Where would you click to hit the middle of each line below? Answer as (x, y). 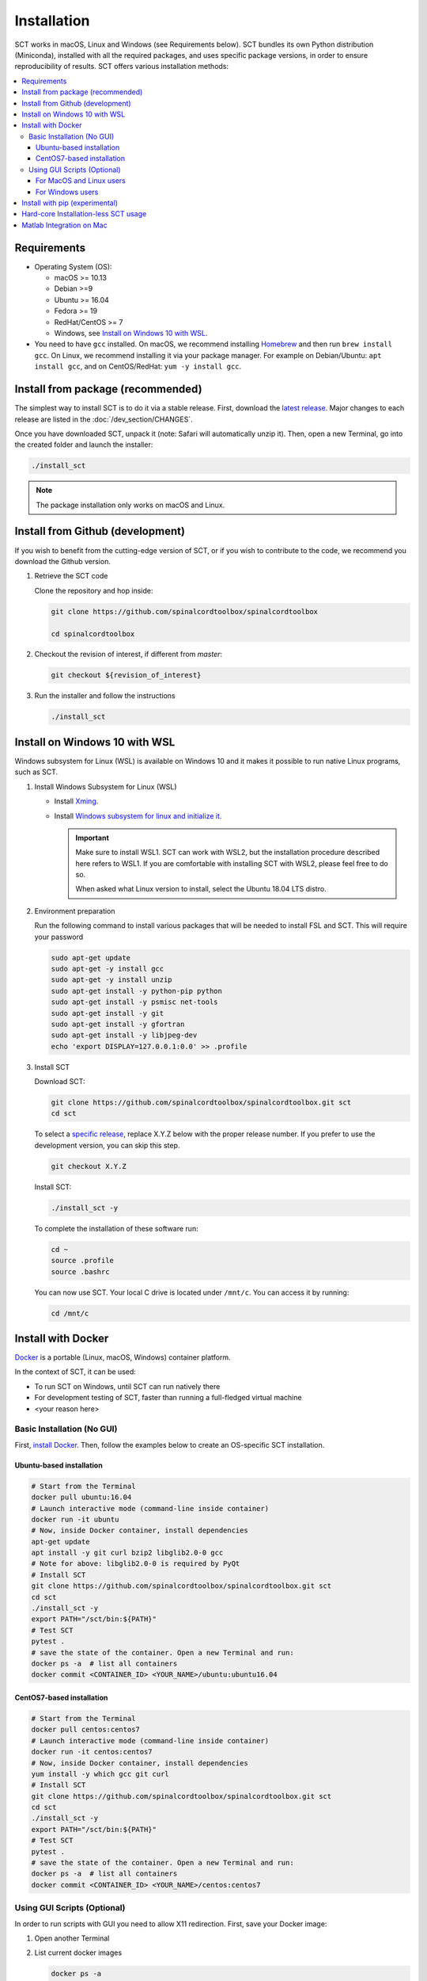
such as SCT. (36, 772)
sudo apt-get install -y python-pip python (137, 991)
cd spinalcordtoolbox (93, 634)
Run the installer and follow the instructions (105, 696)
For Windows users (67, 192)
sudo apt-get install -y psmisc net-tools (134, 1002)
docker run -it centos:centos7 (92, 1752)
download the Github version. (62, 561)
